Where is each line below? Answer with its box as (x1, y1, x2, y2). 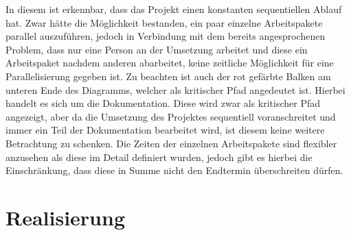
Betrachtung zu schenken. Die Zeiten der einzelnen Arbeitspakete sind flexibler (5, 136, 337, 150)
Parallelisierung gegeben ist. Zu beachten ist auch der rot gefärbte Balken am (5, 69, 331, 83)
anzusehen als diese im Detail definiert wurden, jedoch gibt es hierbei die (5, 149, 313, 164)
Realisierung (5, 203, 125, 231)
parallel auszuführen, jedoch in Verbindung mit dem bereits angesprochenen (5, 29, 326, 43)
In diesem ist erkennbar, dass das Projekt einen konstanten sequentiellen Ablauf (5, 2, 342, 16)
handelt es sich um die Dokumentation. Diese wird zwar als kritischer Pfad (5, 96, 321, 110)
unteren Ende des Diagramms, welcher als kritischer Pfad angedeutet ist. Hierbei (5, 82, 346, 97)
